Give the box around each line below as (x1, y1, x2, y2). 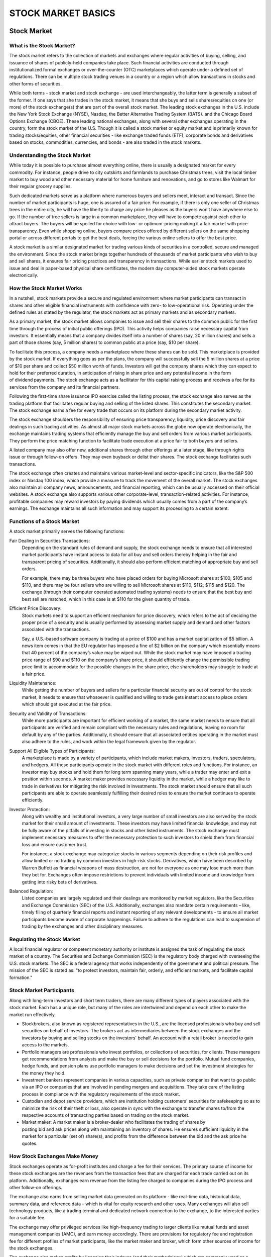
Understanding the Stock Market (9, 151, 91, 158)
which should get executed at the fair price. (22, 701, 112, 707)
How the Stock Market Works (9, 285, 82, 292)
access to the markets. (22, 1042, 69, 1048)
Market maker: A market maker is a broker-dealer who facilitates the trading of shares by (22, 1119, 206, 1125)
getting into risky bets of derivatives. (22, 879, 98, 885)
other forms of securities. (9, 80, 62, 86)
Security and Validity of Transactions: (9, 710, 87, 716)
